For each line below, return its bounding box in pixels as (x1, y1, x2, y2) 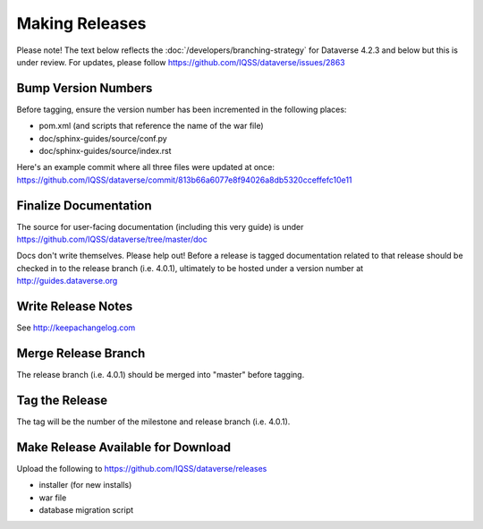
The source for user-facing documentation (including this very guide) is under (16, 221, 304, 232)
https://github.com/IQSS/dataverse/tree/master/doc (16, 234, 208, 245)
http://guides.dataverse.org (16, 276, 118, 286)
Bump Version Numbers (16, 81, 153, 96)
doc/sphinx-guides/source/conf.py (38, 132, 167, 143)
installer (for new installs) (38, 480, 132, 491)
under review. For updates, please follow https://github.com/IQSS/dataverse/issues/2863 (16, 56, 346, 67)
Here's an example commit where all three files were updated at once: (16, 162, 275, 173)
